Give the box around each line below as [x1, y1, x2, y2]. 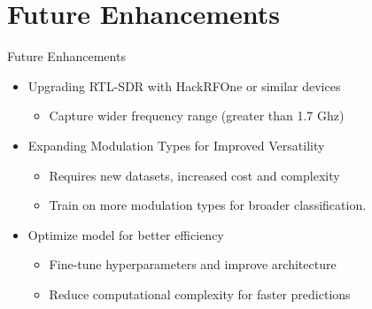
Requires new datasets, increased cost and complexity [49, 166, 340, 184]
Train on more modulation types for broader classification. [49, 196, 367, 214]
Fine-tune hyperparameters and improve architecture [49, 255, 337, 274]
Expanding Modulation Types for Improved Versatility [27, 135, 325, 154]
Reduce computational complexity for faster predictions [49, 284, 351, 303]
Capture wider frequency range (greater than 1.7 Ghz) [49, 106, 345, 125]
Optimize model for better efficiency [27, 225, 224, 243]
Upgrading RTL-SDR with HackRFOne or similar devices [27, 76, 341, 95]
